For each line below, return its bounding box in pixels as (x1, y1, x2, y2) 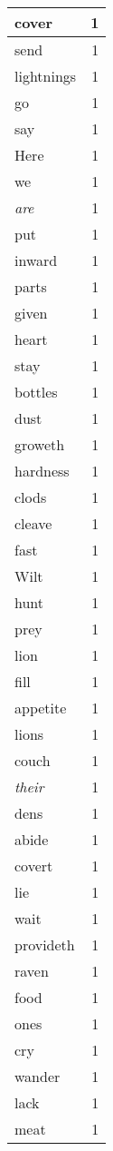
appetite (14, 697, 67, 718)
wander (14, 1066, 61, 1087)
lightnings (14, 65, 77, 86)
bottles (14, 381, 58, 402)
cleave (14, 513, 52, 534)
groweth (14, 434, 65, 455)
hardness (14, 460, 70, 481)
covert (14, 855, 53, 876)
